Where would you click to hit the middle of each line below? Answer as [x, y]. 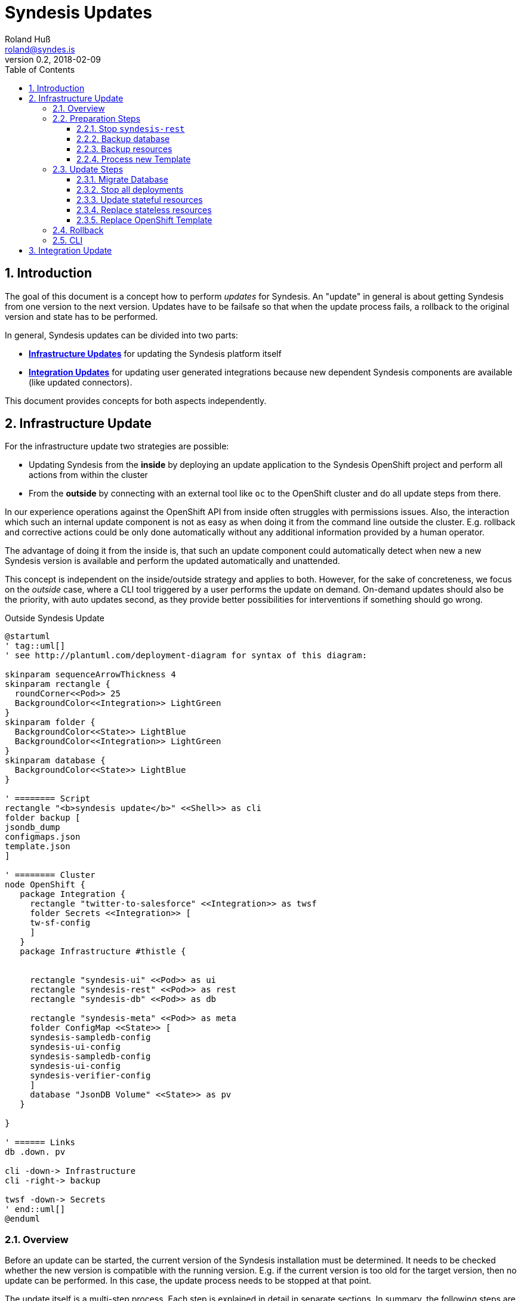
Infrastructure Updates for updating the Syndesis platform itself [155, 353]
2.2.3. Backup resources [124, 149]
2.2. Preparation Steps [97, 118]
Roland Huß [28, 39]
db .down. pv [35, 1152]
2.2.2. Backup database [123, 138]
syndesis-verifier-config [90, 1076]
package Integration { [73, 894]
